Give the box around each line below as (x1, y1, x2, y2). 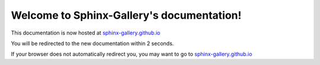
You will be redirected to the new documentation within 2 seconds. (11, 40, 174, 47)
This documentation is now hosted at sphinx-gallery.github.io (11, 29, 161, 36)
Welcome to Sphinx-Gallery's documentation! (11, 9, 242, 22)
